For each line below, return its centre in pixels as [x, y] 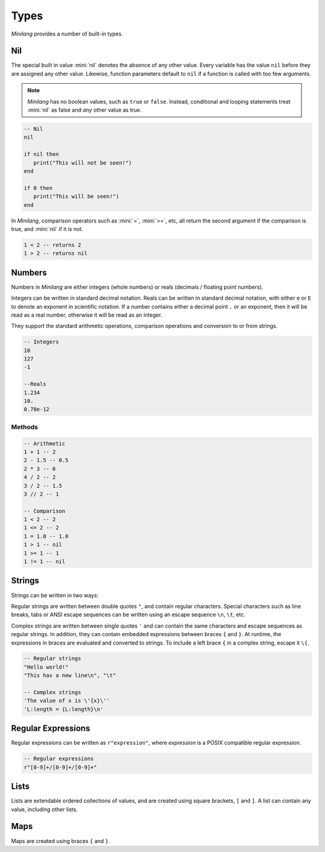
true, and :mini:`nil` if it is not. [47, 229]
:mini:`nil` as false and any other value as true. [85, 110]
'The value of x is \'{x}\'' [67, 701]
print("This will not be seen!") [83, 163]
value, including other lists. [45, 809]
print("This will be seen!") [76, 197]
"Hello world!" [46, 667]
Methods [25, 427]
